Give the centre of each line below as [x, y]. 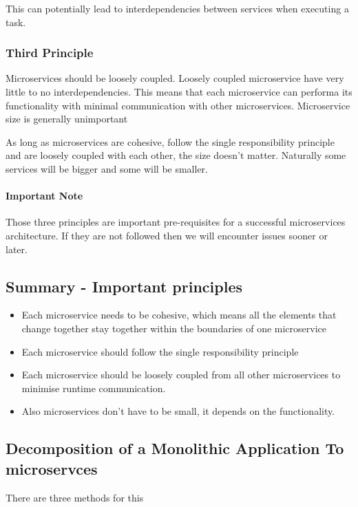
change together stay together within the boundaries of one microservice [174, 328]
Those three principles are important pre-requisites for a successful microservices [176, 222]
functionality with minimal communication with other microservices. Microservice [178, 105]
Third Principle [50, 53]
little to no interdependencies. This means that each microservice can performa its [179, 91]
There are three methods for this [75, 497]
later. [17, 249]
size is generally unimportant [67, 119]
